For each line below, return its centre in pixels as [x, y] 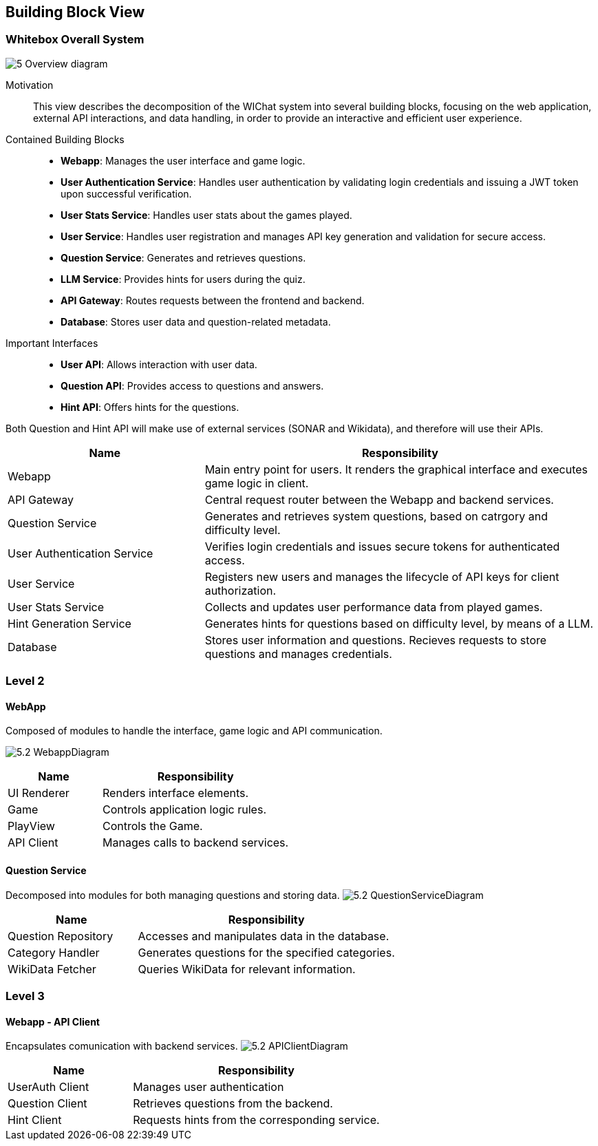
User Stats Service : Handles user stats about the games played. [206, 215]
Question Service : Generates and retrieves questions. [183, 257]
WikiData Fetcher [52, 969]
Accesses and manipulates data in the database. [264, 936]
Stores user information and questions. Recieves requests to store [376, 640]
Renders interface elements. [176, 793]
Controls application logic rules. [184, 810]
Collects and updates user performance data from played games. [374, 607]
